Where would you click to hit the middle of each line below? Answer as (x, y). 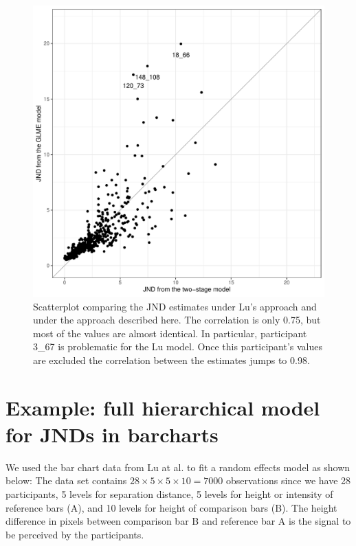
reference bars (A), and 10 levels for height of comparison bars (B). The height (171, 507)
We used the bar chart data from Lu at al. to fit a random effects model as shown (178, 467)
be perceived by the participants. (75, 534)
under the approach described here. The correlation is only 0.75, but (177, 320)
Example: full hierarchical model (163, 407)
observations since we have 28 (288, 480)
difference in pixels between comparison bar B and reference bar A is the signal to (178, 521)
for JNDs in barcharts (112, 434)
